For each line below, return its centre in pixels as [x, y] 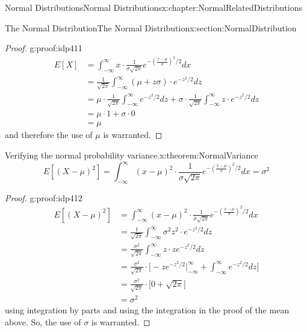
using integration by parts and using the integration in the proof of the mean [147, 310]
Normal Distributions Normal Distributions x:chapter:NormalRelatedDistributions [153, 7]
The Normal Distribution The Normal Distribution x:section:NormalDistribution [151, 27]
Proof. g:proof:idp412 [44, 197]
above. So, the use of [43, 321]
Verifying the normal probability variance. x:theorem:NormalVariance [132, 155]
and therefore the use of [49, 135]
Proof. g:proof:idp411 [44, 48]
